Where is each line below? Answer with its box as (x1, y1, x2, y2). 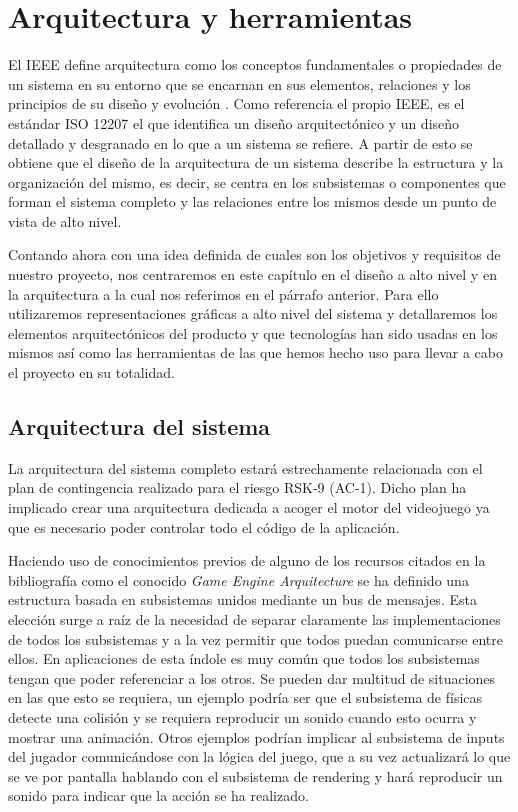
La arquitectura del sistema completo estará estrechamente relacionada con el (8, 457, 483, 478)
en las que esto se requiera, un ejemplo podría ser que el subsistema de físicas (8, 687, 483, 708)
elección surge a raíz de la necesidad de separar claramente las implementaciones (8, 608, 501, 629)
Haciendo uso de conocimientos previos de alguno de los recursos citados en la (8, 550, 486, 571)
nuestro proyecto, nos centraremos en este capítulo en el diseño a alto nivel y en (8, 264, 497, 285)
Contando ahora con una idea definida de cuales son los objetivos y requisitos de (8, 244, 501, 265)
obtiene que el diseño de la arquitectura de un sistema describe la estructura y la (8, 152, 504, 173)
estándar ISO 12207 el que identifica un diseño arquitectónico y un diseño (8, 112, 460, 133)
